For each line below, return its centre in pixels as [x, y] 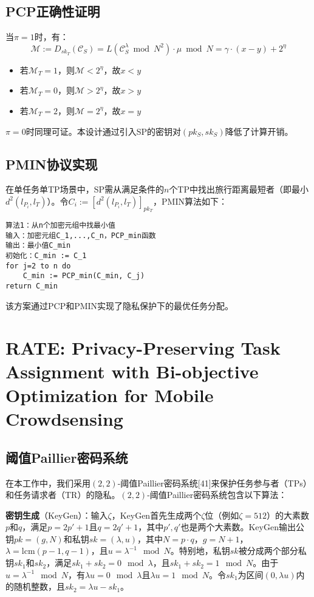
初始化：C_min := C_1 [46, 256]
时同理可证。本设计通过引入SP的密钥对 [103, 131]
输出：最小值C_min [38, 246]
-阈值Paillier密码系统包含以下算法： [217, 495]
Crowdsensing [64, 419]
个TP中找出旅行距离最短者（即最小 [239, 189]
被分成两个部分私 [272, 551]
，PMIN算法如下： [190, 201]
